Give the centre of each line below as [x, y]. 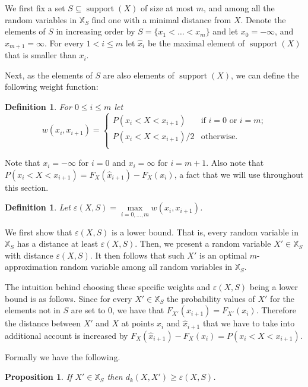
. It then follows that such [137, 255]
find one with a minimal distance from [161, 19]
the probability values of [211, 298]
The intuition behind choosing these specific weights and [108, 286]
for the [282, 298]
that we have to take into [249, 323]
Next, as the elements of [49, 75]
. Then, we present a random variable [203, 243]
